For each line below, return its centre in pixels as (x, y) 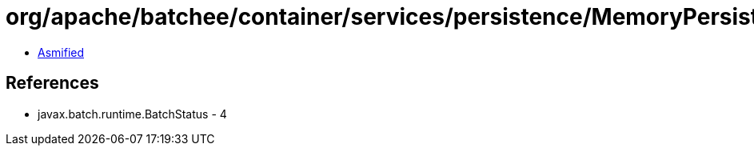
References (52, 83)
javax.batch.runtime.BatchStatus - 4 (132, 114)
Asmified (61, 52)
